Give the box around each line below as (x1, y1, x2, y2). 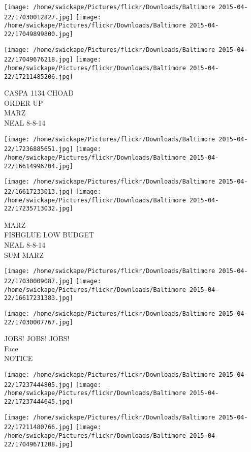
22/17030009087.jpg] (4, 277, 74, 285)
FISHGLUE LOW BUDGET (4, 229, 94, 240)
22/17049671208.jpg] (4, 440, 74, 448)
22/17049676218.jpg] (4, 56, 74, 64)
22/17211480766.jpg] (4, 424, 74, 431)
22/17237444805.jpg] (4, 381, 74, 388)
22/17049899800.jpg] (4, 30, 74, 38)
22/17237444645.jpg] (4, 398, 74, 405)
